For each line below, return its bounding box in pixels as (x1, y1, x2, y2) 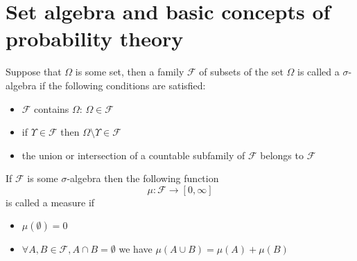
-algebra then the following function (67, 171, 219, 186)
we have (119, 242, 153, 256)
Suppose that (6, 64, 62, 79)
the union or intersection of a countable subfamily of (21, 147, 245, 162)
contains (34, 101, 69, 116)
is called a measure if (6, 195, 95, 209)
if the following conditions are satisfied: (40, 78, 206, 92)
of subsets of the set (199, 64, 284, 79)
